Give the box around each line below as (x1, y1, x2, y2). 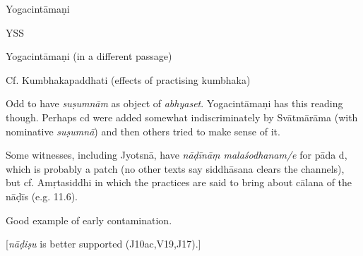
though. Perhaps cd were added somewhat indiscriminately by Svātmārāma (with (6, 109, 358, 124)
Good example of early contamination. (6, 212, 172, 227)
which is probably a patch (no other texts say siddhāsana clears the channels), (6, 161, 345, 176)
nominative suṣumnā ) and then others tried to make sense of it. (6, 123, 280, 138)
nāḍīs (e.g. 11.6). (6, 188, 78, 203)
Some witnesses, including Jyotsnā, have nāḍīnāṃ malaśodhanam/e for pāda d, (6, 147, 347, 162)
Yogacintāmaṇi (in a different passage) (6, 49, 172, 63)
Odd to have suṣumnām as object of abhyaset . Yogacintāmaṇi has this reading (6, 96, 343, 111)
